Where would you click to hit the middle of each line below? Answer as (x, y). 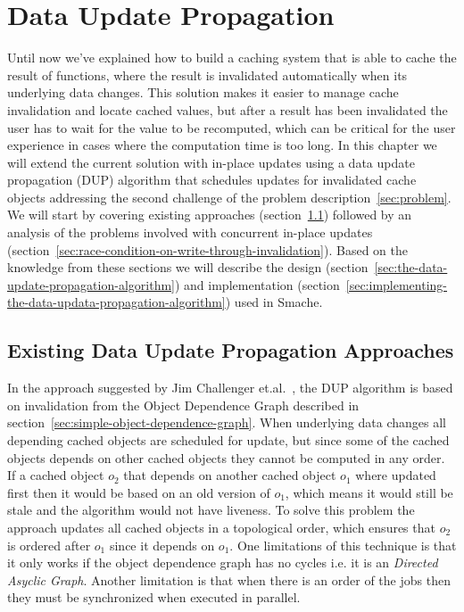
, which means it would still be (369, 492)
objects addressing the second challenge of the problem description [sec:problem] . (229, 197)
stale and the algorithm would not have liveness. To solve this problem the (211, 510)
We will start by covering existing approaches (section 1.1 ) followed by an (210, 215)
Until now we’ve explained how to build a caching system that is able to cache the (232, 58)
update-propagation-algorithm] (91, 284)
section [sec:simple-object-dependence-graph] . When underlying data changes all (227, 422)
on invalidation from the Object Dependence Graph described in (183, 405)
